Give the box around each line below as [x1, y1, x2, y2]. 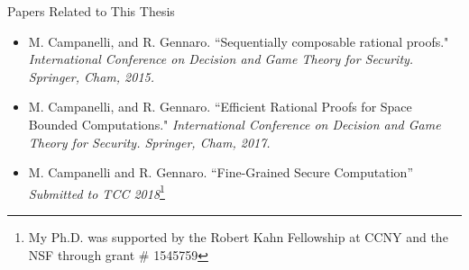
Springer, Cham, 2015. [28, 67, 154, 85]
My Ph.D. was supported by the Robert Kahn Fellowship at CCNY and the [28, 228, 448, 246]
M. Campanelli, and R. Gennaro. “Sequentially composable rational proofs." [28, 31, 449, 50]
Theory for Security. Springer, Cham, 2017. [28, 132, 271, 151]
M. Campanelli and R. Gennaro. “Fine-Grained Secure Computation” [28, 163, 413, 182]
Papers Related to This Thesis [7, 2, 175, 20]
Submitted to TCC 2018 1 [28, 181, 165, 202]
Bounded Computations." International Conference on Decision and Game [28, 114, 441, 133]
